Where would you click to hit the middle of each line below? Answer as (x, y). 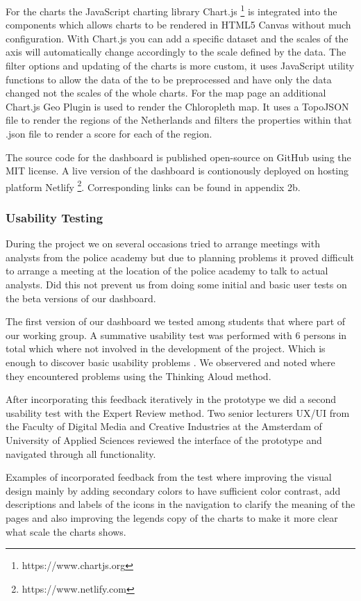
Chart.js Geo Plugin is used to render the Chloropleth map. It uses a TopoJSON (177, 106)
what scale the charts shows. (66, 531)
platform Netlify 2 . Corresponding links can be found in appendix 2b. (153, 186)
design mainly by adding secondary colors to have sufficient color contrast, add (173, 490)
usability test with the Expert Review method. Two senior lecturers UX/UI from (178, 412)
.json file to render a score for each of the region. (109, 133)
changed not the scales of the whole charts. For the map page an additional (166, 93)
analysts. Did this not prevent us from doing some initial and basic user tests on (176, 285)
